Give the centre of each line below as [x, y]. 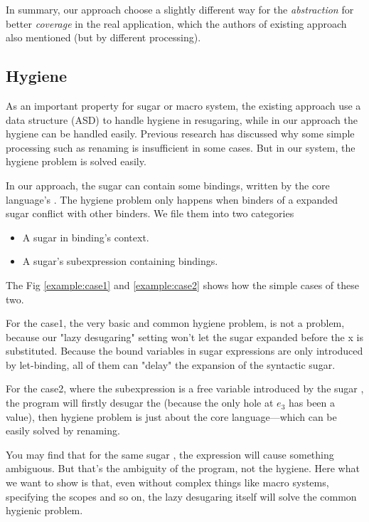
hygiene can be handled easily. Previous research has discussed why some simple [180, 134]
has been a [312, 403]
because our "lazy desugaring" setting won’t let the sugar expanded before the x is [184, 336]
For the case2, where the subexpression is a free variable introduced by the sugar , [185, 388]
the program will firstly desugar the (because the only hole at [140, 403]
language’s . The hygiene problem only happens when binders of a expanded [172, 199]
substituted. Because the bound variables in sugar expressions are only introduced [184, 351]
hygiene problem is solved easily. [76, 161]
